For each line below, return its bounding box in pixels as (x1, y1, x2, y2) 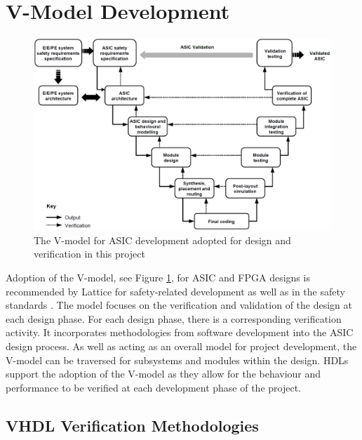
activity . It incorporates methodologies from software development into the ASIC (6, 325, 354, 340)
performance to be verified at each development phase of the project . (6, 380, 302, 394)
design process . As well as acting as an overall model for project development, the (6, 338, 357, 353)
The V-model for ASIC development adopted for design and (34, 232, 291, 247)
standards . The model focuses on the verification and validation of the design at (6, 298, 352, 312)
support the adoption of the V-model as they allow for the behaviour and (6, 366, 321, 381)
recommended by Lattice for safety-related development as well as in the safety (6, 284, 345, 298)
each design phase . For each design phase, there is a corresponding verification (6, 311, 342, 326)
